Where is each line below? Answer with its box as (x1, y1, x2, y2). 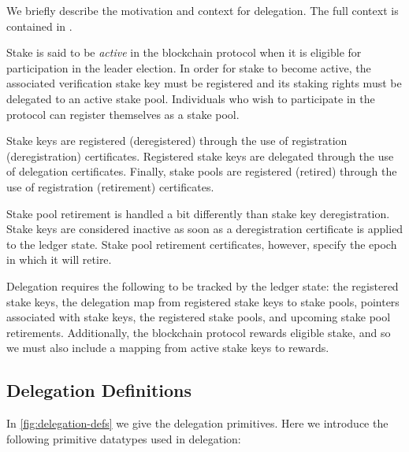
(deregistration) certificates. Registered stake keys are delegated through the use (6, 147, 394, 164)
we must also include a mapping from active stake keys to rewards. (6, 339, 329, 356)
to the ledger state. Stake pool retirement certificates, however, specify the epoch (6, 235, 397, 252)
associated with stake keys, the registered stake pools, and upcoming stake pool (6, 309, 391, 325)
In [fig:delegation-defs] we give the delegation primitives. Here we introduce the (6, 415, 389, 432)
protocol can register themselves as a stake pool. (6, 106, 240, 122)
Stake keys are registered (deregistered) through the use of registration (6, 132, 348, 149)
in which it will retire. (6, 251, 112, 268)
